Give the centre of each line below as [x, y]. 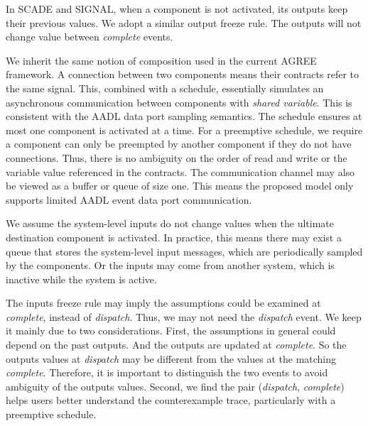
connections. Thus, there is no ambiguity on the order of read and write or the [177, 157]
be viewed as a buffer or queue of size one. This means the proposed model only [180, 186]
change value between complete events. [90, 37]
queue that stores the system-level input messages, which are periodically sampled [184, 251]
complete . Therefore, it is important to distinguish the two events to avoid [167, 372]
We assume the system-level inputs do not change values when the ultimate [170, 223]
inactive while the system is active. [81, 279]
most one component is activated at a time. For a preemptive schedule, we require [184, 130]
